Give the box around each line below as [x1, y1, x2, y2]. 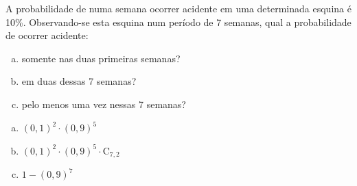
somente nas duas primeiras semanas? [21, 51, 181, 65]
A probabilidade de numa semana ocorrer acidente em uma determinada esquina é [5, 1, 352, 15]
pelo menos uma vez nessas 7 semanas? [21, 96, 186, 111]
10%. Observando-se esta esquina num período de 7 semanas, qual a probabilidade [5, 14, 352, 29]
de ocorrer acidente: [5, 28, 89, 42]
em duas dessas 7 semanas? [21, 74, 137, 88]
